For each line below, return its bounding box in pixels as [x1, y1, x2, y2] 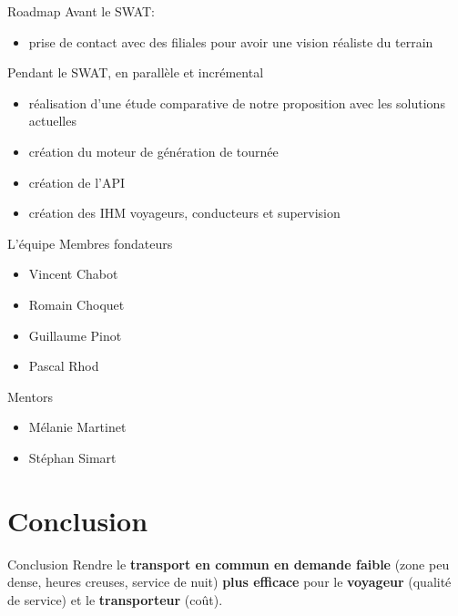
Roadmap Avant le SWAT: [7, 2, 155, 20]
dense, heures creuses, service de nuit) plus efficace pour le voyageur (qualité [7, 572, 452, 591]
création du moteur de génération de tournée [28, 141, 279, 160]
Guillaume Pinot [28, 325, 122, 344]
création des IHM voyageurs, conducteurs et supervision [28, 203, 341, 222]
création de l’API [28, 172, 126, 191]
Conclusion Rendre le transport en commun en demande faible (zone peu [7, 554, 450, 573]
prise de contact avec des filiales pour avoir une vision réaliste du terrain [28, 32, 433, 51]
